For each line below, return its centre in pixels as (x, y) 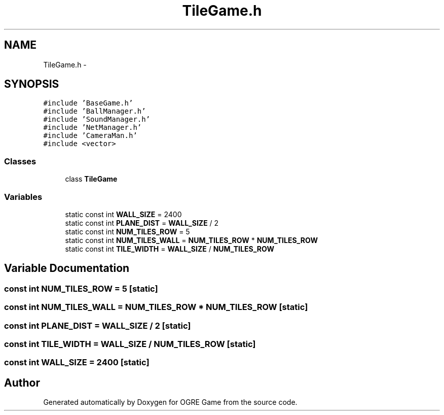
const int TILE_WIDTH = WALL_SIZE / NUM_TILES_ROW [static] (130, 344)
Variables (23, 197)
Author (22, 383)
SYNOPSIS (32, 84)
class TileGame (91, 179)
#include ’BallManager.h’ (95, 111)
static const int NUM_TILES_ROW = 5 (127, 231)
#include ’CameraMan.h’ (90, 136)
